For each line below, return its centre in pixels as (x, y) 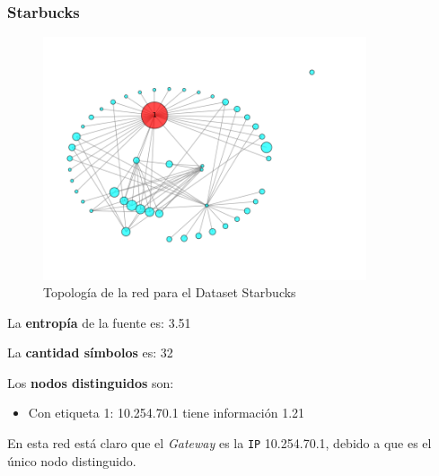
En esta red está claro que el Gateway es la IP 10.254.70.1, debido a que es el (219, 443)
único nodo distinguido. (72, 460)
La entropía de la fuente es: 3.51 (99, 322)
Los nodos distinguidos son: (91, 382)
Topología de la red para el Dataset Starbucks (170, 292)
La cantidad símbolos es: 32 (90, 353)
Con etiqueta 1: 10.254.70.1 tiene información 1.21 (167, 413)
